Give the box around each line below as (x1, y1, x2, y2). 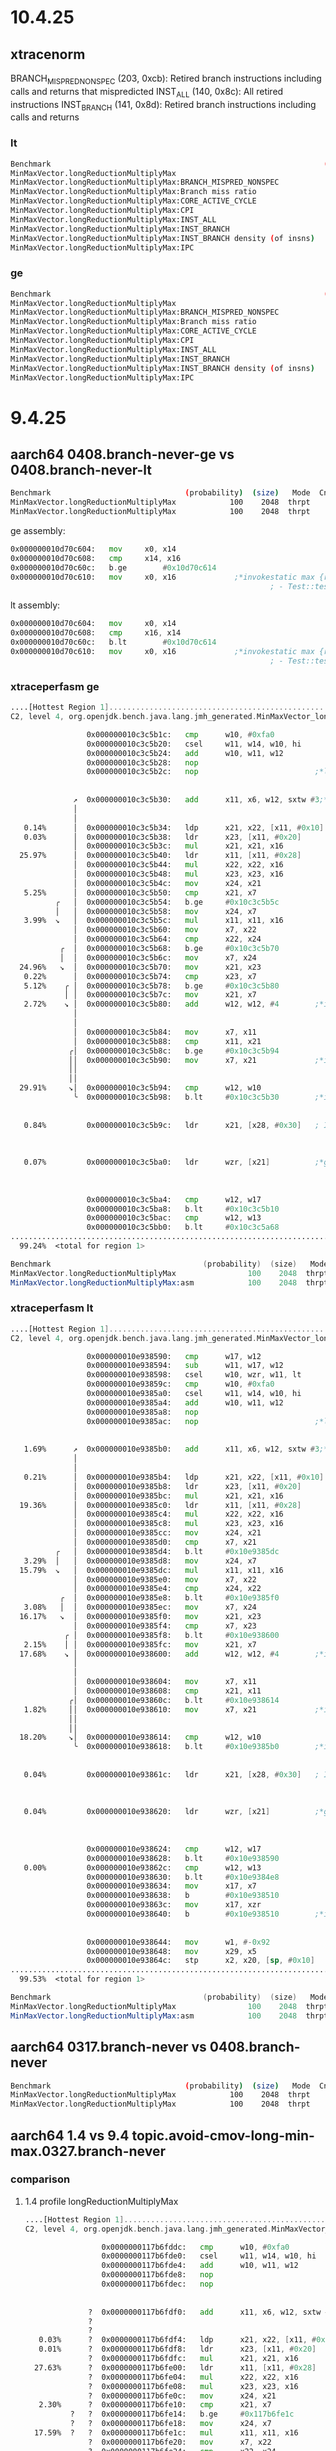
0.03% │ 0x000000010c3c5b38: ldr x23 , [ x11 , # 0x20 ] (23, 832, 302, 842)
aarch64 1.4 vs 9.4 (10, 2127, 130, 2144)
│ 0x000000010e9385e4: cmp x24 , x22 (73, 1584, 262, 1594)
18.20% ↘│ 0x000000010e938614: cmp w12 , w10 (19, 1732, 262, 1743)
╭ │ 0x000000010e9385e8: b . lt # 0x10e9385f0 (59, 1593, 280, 1603)
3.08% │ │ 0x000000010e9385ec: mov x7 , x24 (23, 1602, 257, 1613)
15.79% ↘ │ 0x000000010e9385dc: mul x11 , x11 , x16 (19, 1565, 284, 1575)
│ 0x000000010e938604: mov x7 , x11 (73, 1677, 257, 1687)
